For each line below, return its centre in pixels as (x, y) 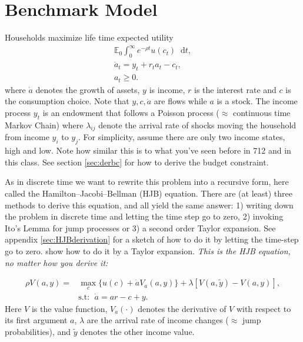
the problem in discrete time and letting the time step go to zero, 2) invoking (144, 216)
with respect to (264, 308)
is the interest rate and (235, 89)
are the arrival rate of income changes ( (158, 320)
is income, (167, 89)
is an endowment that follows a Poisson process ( (131, 112)
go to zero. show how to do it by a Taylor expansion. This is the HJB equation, (148, 250)
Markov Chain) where (44, 124)
